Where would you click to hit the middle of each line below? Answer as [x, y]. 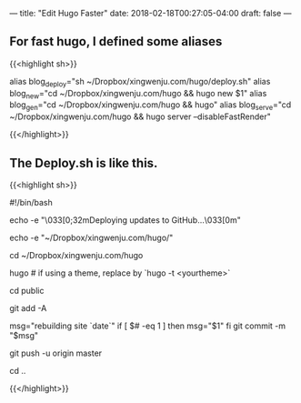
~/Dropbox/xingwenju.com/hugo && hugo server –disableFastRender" [140, 116]
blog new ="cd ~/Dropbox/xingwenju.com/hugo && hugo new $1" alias [138, 94]
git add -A [28, 308]
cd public [27, 291]
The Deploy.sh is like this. [84, 163]
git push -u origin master [56, 353]
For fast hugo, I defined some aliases [116, 41]
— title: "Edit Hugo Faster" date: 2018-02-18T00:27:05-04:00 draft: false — [150, 13]
